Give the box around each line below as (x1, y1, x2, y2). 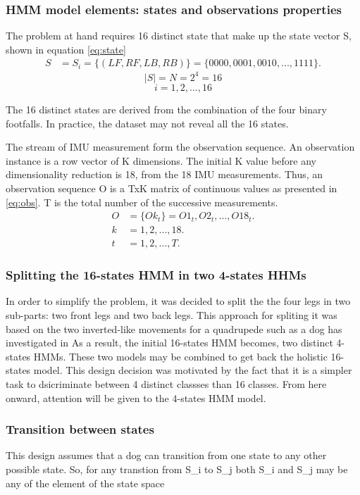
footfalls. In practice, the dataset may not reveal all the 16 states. (6, 115, 289, 130)
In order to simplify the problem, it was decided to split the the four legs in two (6, 294, 351, 308)
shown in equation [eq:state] (6, 42, 126, 56)
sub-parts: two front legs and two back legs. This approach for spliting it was (6, 308, 337, 322)
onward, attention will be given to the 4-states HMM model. (6, 390, 266, 405)
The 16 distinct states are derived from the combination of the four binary (6, 101, 327, 116)
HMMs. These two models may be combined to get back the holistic (33, 349, 328, 363)
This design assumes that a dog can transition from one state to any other (6, 448, 327, 463)
